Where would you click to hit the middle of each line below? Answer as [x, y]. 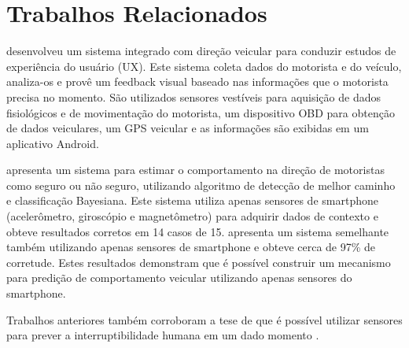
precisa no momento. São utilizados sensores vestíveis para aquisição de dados [193, 96]
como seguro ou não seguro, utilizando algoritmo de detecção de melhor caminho [201, 185]
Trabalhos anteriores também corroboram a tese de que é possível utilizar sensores [204, 319]
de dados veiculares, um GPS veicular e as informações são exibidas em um [188, 128]
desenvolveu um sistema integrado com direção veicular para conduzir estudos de [201, 51]
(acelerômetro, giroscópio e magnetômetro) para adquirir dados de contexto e [192, 216]
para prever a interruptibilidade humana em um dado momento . [163, 335]
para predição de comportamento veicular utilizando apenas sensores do [179, 278]
